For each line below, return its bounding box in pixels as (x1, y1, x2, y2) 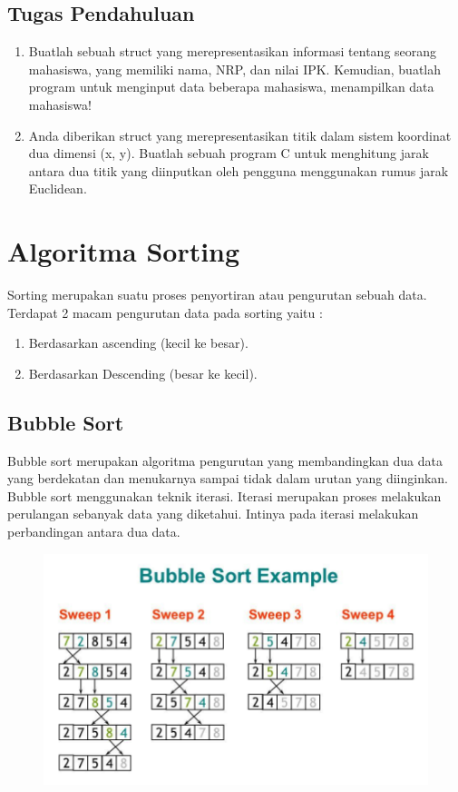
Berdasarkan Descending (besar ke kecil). (28, 363, 258, 382)
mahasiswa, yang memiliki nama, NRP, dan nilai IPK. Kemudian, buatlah (28, 59, 442, 78)
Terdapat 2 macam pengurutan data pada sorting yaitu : (7, 302, 323, 322)
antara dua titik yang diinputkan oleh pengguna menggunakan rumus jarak (28, 161, 449, 180)
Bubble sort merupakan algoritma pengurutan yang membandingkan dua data (7, 450, 443, 470)
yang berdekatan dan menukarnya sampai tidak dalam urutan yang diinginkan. (7, 469, 449, 488)
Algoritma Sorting (7, 233, 240, 270)
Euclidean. (28, 179, 87, 198)
